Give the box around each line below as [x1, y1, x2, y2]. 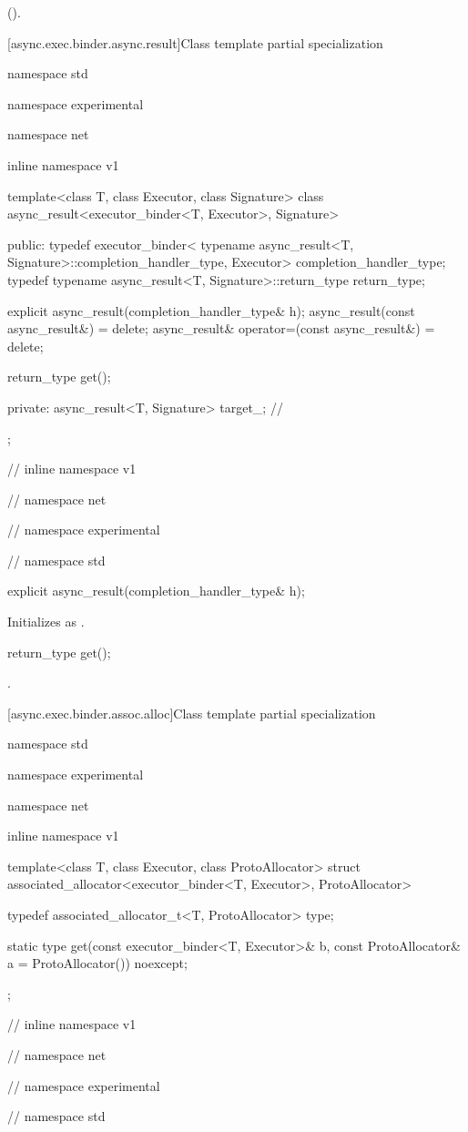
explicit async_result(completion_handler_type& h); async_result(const [7, 301, 415, 320]
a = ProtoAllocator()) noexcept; [7, 954, 188, 973]
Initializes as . [7, 612, 85, 631]
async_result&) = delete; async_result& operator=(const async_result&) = [7, 319, 435, 338]
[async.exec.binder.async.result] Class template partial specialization [7, 33, 383, 52]
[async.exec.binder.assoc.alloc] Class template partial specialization [7, 703, 376, 722]
